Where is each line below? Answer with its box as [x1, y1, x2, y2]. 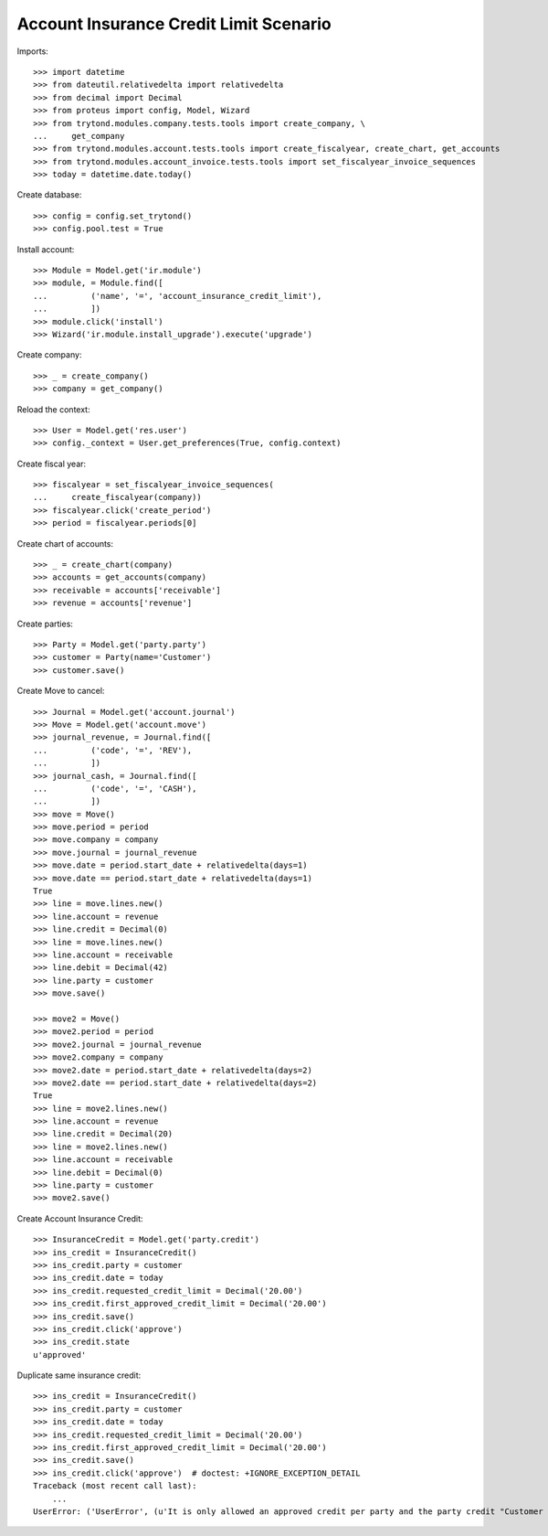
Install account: [16, 243, 75, 255]
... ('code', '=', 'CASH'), [33, 783, 197, 794]
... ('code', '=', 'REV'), [33, 745, 193, 755]
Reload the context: [16, 403, 90, 415]
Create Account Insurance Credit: [16, 1212, 143, 1224]
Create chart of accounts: [16, 538, 114, 549]
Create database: [16, 189, 82, 200]
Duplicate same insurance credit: [16, 1370, 142, 1381]
